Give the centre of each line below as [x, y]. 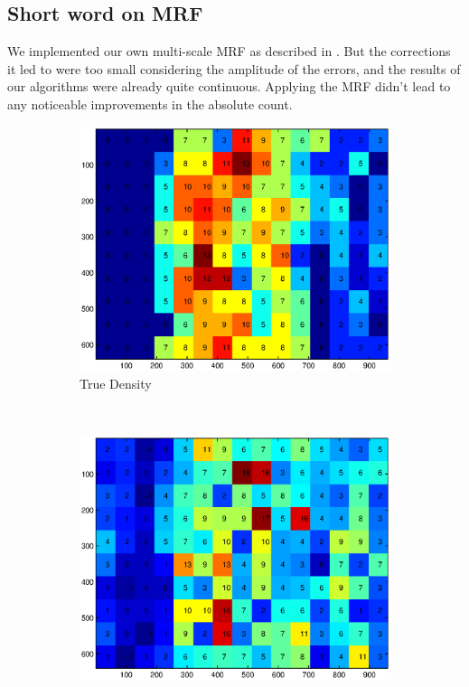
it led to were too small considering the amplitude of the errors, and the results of [234, 68]
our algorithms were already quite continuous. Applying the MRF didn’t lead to [229, 86]
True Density [116, 383]
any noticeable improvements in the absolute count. [150, 104]
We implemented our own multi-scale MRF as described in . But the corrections [229, 51]
